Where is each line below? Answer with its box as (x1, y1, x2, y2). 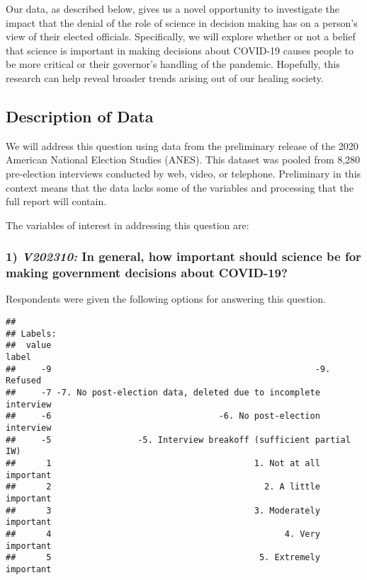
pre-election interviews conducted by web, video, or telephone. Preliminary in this (6, 166, 361, 180)
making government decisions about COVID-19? (6, 264, 288, 282)
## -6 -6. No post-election (6, 411, 320, 422)
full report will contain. (6, 194, 107, 209)
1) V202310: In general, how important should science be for (6, 248, 361, 265)
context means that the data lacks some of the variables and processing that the (6, 180, 354, 195)
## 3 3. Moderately (6, 505, 320, 516)
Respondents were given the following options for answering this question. (6, 291, 326, 306)
